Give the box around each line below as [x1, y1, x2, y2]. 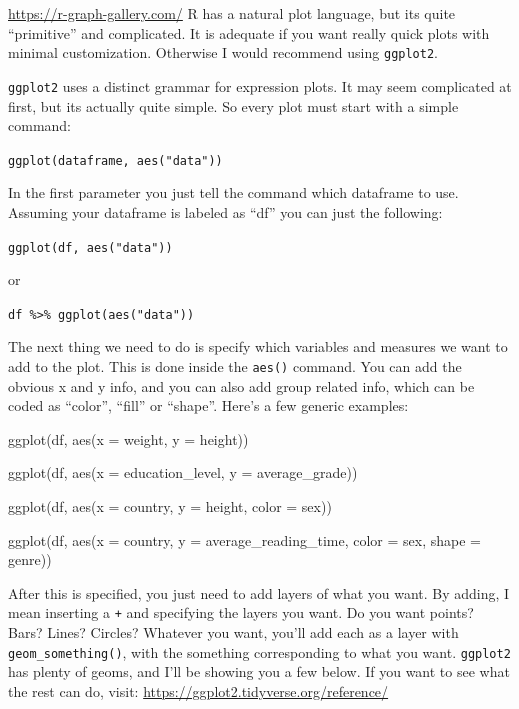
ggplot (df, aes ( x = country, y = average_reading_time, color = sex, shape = [8, 529, 481, 550]
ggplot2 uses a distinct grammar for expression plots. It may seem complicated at [8, 75, 512, 96]
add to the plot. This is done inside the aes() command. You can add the [8, 356, 462, 377]
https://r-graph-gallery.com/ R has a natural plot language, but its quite [8, 3, 456, 23]
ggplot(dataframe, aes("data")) [8, 153, 223, 168]
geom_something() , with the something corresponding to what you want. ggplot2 [8, 641, 511, 662]
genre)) [8, 549, 52, 570]
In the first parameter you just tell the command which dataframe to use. [8, 182, 459, 203]
